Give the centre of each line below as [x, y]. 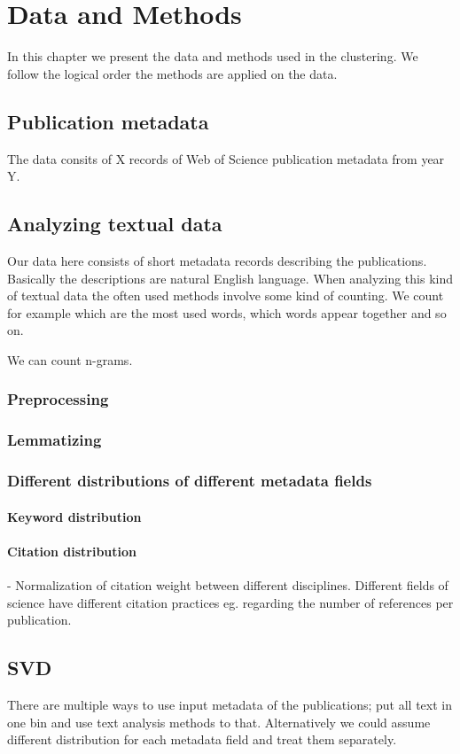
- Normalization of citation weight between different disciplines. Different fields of [228, 584]
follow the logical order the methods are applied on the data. [172, 73]
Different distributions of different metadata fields [190, 481]
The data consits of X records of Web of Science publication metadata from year [226, 158]
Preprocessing [58, 399]
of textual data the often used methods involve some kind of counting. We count [226, 295]
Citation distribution [72, 551]
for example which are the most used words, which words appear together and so [227, 312]
